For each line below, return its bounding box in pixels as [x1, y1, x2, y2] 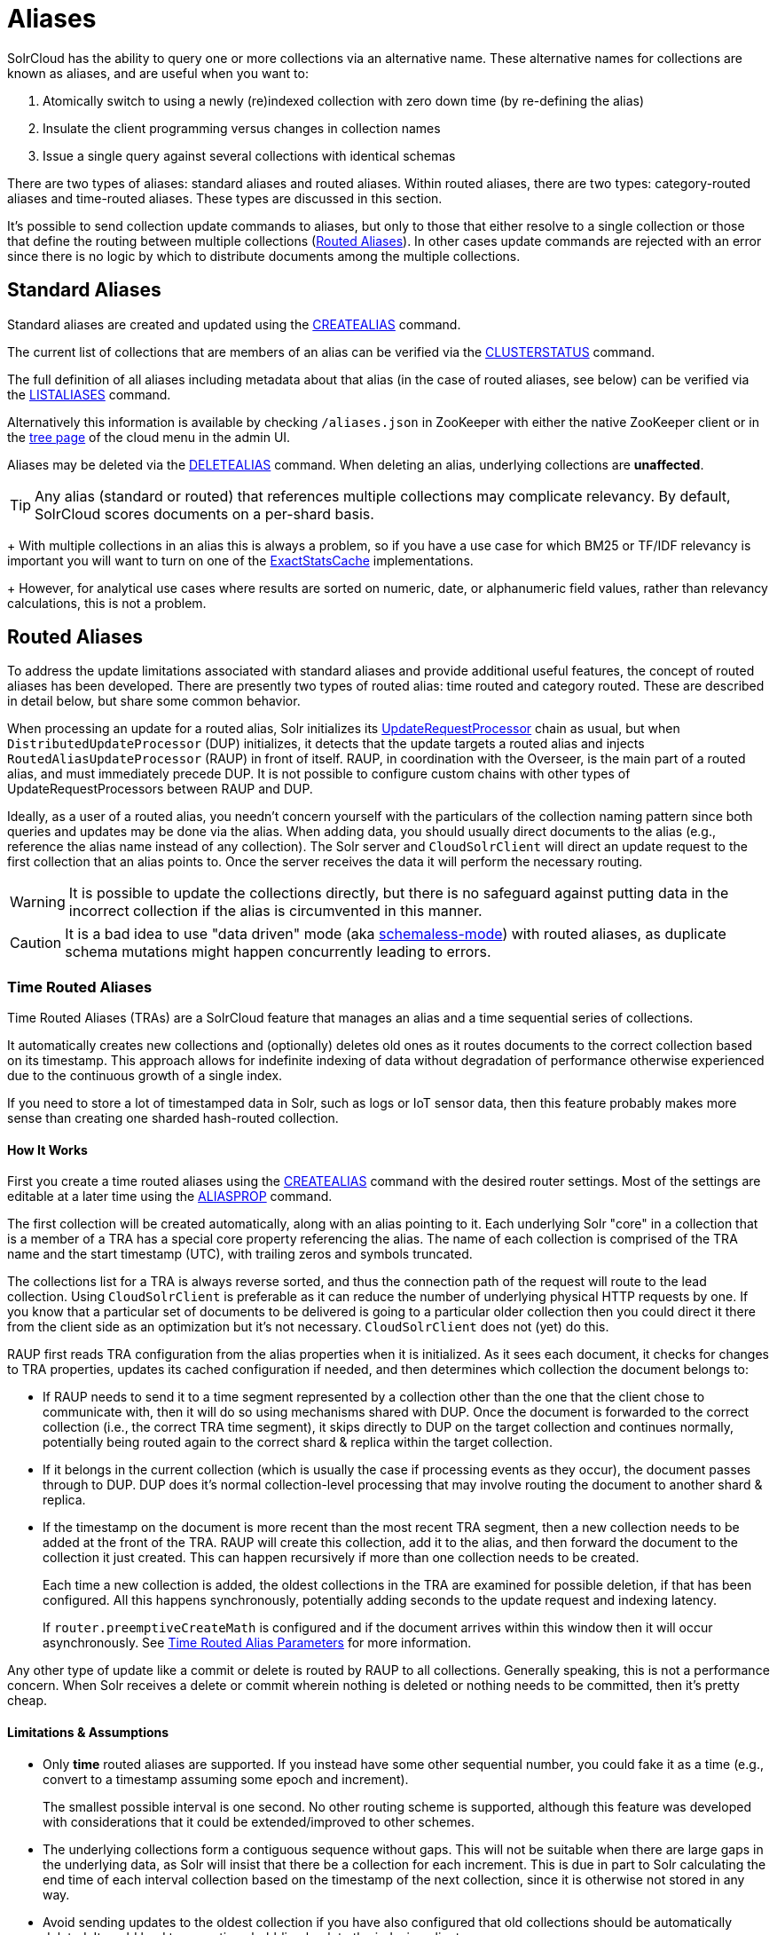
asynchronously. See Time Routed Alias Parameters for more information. [43, 1635, 472, 1651]
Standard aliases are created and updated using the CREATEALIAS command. [7, 316, 461, 332]
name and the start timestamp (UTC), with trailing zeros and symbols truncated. [7, 1246, 473, 1262]
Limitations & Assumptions [7, 1725, 169, 1741]
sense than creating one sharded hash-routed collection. [7, 1110, 339, 1126]
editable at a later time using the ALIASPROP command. [7, 1189, 333, 1204]
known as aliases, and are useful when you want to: [7, 65, 309, 81]
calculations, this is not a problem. [7, 595, 207, 611]
